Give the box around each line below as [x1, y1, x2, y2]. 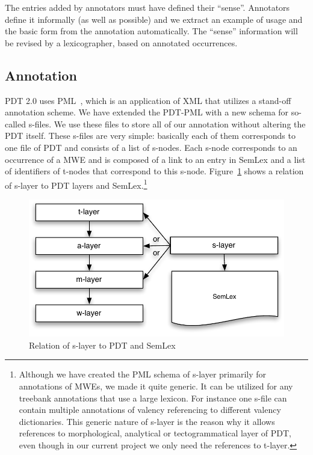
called [5, 117, 26, 130]
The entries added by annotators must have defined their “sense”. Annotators [5, 1, 290, 13]
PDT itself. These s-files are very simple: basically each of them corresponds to [5, 129, 296, 142]
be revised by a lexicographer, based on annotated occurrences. [5, 36, 238, 49]
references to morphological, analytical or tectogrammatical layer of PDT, [19, 427, 291, 439]
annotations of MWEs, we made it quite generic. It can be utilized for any [19, 380, 293, 392]
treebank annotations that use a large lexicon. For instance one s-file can [19, 391, 287, 404]
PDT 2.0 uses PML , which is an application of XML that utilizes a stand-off [5, 94, 291, 106]
